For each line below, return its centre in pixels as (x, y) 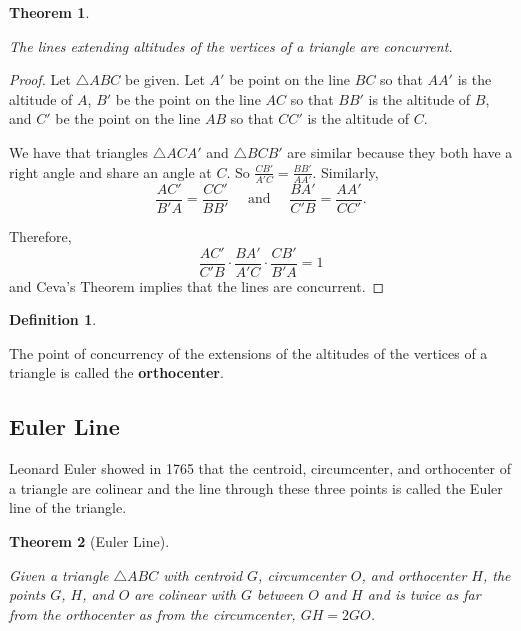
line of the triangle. (68, 507)
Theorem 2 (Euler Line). (89, 540)
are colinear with (185, 594)
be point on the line (290, 79)
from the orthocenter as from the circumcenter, (152, 613)
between (280, 594)
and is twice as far (424, 594)
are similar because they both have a (400, 151)
